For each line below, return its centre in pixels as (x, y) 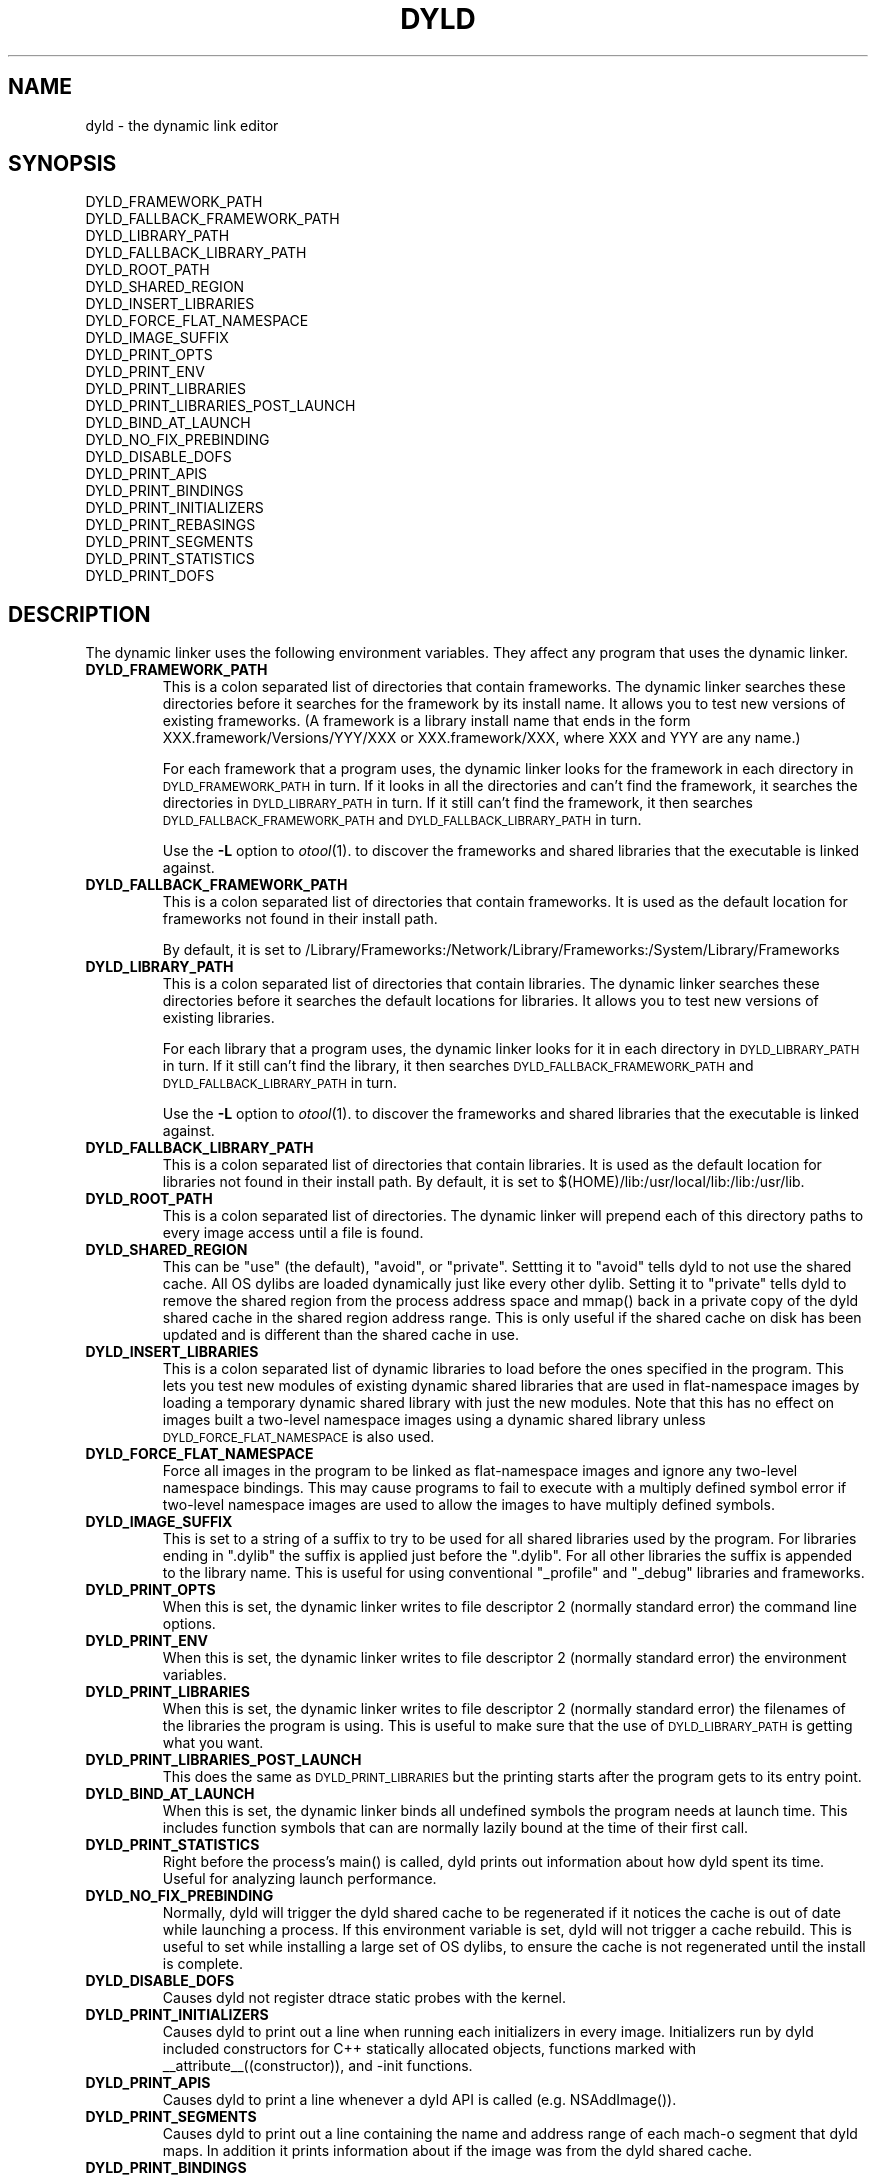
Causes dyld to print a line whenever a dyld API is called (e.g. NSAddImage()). (419, 2100)
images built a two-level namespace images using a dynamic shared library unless (434, 1420)
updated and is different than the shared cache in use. (341, 1335)
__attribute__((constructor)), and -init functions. (317, 2066)
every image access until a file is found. (293, 1233)
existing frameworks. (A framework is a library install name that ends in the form (426, 721)
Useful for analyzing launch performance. (299, 1879)
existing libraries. (218, 1018)
